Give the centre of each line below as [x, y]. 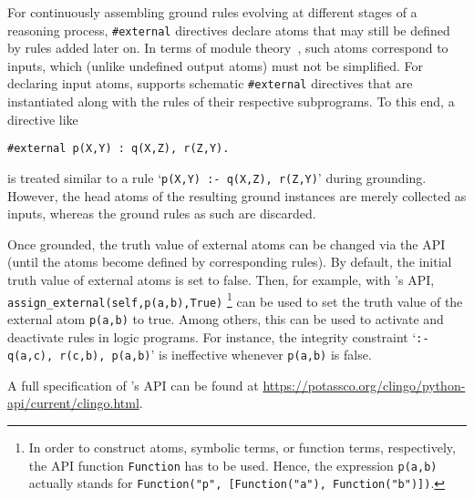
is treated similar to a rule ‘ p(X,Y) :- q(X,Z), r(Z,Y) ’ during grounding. [217, 177]
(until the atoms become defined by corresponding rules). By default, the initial [230, 262]
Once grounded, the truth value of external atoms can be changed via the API [227, 244]
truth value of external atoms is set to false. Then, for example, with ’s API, [221, 279]
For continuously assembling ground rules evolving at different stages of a [212, 12]
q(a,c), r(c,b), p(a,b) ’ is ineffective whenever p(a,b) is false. [190, 355]
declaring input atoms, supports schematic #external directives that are [210, 83]
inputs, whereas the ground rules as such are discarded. [162, 213]
